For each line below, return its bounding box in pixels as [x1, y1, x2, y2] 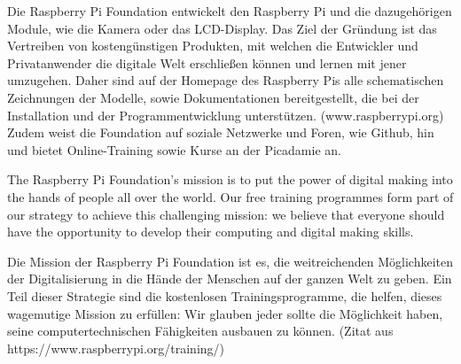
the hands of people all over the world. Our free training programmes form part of [7, 187, 454, 205]
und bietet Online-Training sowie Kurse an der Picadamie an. [7, 140, 341, 159]
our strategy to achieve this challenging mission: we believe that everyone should [7, 205, 445, 223]
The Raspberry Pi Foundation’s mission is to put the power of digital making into [7, 170, 453, 189]
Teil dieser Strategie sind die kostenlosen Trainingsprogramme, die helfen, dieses [7, 286, 442, 305]
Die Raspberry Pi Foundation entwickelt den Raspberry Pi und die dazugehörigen [7, 2, 452, 19]
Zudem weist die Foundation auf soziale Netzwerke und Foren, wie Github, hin [7, 123, 434, 142]
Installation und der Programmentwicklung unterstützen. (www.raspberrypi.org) [7, 105, 444, 124]
